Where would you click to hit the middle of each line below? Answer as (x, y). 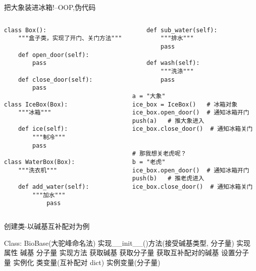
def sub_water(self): (182, 30)
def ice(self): (43, 129)
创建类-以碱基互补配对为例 (47, 226)
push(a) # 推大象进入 (168, 121)
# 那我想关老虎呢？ (159, 154)
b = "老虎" (149, 162)
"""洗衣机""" (38, 170)
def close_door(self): (55, 80)
